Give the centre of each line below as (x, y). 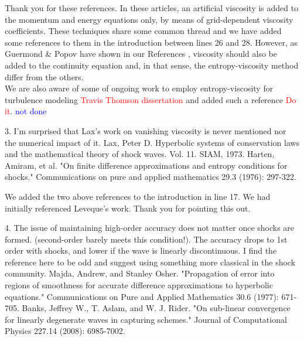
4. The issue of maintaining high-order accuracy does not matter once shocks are (150, 228)
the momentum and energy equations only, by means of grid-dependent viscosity (149, 19)
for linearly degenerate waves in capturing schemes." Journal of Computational (146, 319)
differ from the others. (44, 76)
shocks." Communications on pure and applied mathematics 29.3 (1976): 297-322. (151, 177)
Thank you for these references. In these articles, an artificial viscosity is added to (152, 8)
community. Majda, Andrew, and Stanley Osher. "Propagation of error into (140, 273)
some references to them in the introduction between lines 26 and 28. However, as (151, 42)
